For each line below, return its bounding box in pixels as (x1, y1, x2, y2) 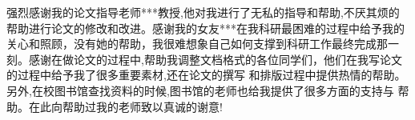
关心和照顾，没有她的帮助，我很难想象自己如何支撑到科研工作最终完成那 (6, 35, 388, 52)
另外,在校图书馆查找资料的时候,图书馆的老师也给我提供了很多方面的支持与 (6, 82, 394, 98)
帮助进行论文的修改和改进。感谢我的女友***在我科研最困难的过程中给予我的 (6, 19, 405, 36)
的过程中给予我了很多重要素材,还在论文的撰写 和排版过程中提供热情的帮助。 (6, 66, 406, 83)
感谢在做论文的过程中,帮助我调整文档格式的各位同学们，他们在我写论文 (28, 50, 402, 67)
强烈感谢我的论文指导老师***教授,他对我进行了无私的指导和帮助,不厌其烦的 (6, 4, 400, 20)
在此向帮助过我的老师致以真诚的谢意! (28, 98, 223, 114)
